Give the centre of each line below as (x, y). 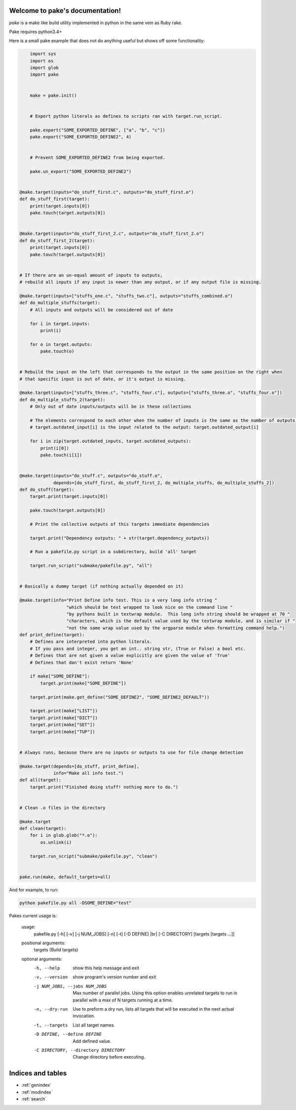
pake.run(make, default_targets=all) (65, 877)
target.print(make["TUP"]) (63, 732)
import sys (43, 54)
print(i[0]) (55, 448)
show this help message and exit (106, 968)
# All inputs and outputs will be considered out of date (101, 310)
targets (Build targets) (56, 950)
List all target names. (94, 1025)
